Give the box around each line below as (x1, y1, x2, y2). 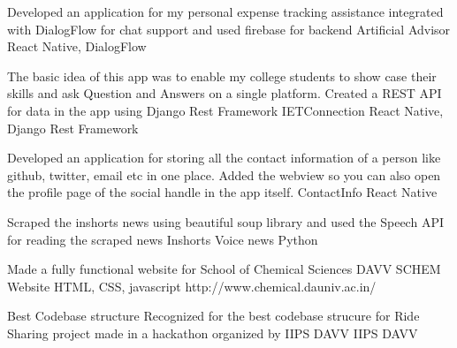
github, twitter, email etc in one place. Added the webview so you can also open (7, 165, 441, 184)
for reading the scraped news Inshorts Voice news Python (7, 230, 318, 248)
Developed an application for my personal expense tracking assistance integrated (7, 3, 444, 20)
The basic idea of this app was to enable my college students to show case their (7, 66, 437, 85)
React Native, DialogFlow (7, 37, 147, 56)
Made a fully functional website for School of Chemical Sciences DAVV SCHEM (7, 260, 441, 278)
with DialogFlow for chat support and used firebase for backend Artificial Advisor (7, 19, 451, 38)
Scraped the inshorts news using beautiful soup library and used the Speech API (7, 212, 444, 231)
